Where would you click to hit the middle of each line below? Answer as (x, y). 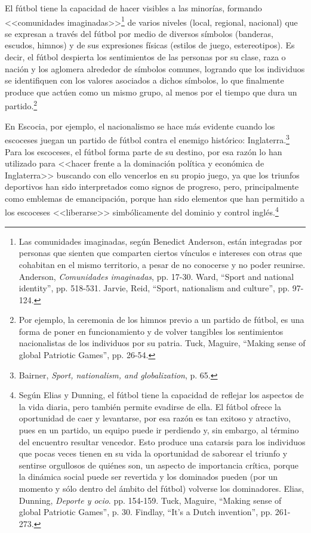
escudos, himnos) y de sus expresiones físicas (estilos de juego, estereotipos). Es (150, 45)
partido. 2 (21, 105)
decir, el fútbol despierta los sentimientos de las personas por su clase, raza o (145, 57)
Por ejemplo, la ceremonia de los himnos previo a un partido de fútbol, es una (161, 320)
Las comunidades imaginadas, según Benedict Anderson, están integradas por (161, 241)
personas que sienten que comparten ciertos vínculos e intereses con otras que (160, 253)
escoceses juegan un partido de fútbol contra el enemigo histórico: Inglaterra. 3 (147, 139)
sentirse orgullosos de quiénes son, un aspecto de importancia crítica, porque (158, 465)
